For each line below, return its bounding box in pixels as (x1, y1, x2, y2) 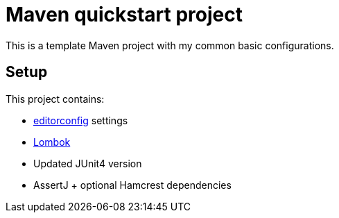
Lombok (33, 135, 71, 148)
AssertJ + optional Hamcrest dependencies (33, 178, 232, 191)
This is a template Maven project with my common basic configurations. (6, 39, 334, 51)
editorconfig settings (33, 114, 128, 126)
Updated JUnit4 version (33, 157, 142, 169)
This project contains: (6, 92, 105, 105)
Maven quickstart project (6, 3, 243, 26)
